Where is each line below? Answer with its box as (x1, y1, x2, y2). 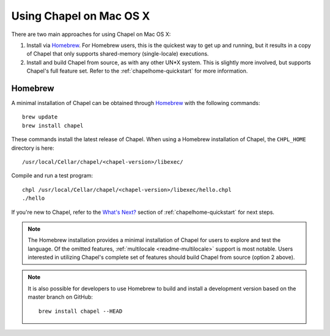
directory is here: (11, 144, 54, 152)
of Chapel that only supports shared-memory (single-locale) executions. (26, 50, 209, 57)
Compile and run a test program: (11, 172, 94, 180)
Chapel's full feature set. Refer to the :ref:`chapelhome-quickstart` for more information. (26, 67, 248, 75)
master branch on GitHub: (28, 293, 93, 301)
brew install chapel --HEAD (38, 307, 123, 315)
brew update (22, 114, 58, 120)
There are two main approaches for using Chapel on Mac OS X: (11, 31, 171, 38)
